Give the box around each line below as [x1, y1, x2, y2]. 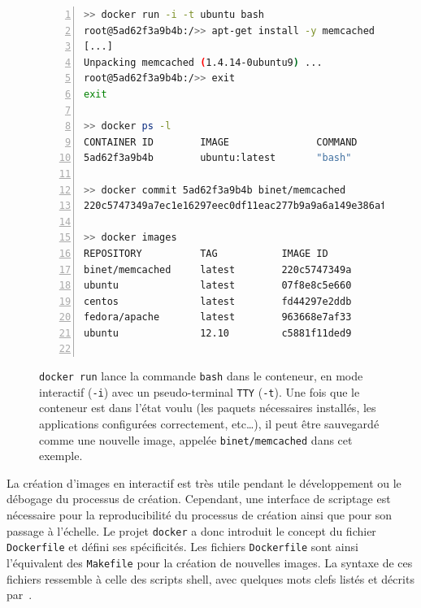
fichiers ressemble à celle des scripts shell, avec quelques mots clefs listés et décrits [7, 570, 414, 587]
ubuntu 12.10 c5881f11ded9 [84, 327, 352, 339]
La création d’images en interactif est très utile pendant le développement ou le [7, 474, 401, 491]
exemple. [39, 447, 83, 464]
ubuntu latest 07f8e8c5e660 [84, 280, 352, 292]
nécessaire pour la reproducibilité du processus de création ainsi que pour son [7, 506, 393, 523]
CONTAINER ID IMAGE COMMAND [84, 136, 358, 148]
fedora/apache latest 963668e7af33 [84, 311, 352, 324]
